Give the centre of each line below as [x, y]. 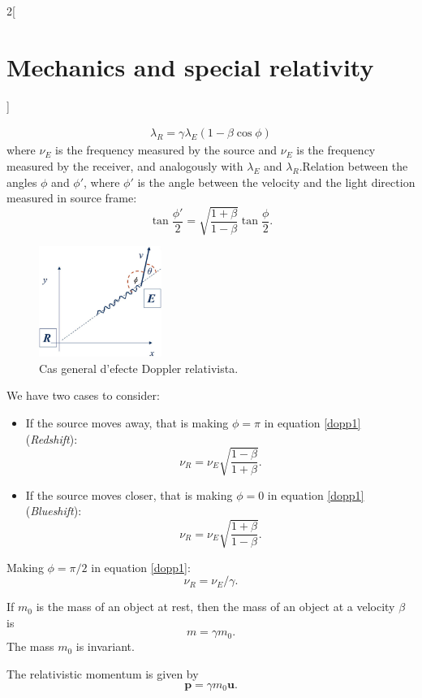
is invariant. [105, 646]
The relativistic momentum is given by [103, 673]
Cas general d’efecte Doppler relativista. [139, 368]
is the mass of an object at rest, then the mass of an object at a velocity [215, 607]
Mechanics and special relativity [190, 66]
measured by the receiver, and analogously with [125, 165]
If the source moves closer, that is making [129, 494]
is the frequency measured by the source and [166, 150]
